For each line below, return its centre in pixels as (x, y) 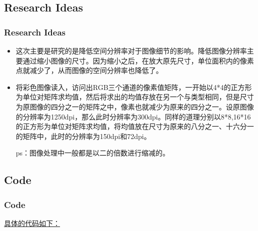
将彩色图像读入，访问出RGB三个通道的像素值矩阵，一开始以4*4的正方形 (134, 87)
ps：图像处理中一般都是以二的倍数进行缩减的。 (93, 153)
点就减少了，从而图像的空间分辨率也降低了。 (89, 70)
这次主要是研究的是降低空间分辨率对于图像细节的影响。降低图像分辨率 (131, 50)
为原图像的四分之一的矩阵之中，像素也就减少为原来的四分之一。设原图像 (135, 106)
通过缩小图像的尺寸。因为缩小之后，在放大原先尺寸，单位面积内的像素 (138, 60)
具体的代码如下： (32, 223)
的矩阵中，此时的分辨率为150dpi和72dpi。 (83, 136)
